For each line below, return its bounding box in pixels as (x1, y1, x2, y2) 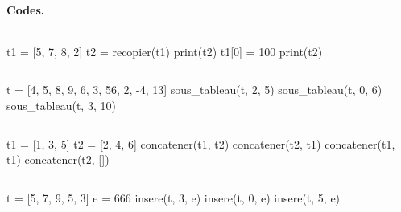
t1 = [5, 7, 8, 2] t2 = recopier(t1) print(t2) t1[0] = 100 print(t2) (6, 43, 323, 59)
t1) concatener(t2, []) (6, 151, 110, 168)
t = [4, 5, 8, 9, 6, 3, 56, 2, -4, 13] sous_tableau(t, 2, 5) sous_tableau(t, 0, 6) (6, 81, 382, 98)
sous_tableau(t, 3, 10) (6, 96, 116, 113)
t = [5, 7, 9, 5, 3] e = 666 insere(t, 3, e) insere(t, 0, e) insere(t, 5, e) (6, 189, 341, 206)
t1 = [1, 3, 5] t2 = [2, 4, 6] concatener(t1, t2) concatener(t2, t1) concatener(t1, (6, 135, 395, 152)
